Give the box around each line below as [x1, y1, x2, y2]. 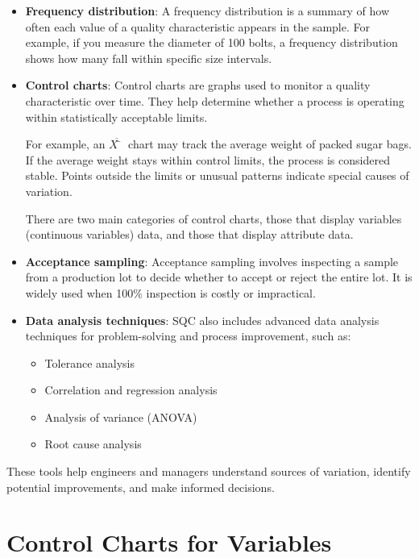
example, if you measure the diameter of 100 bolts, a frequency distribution [25, 34, 398, 51]
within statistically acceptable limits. [25, 108, 208, 125]
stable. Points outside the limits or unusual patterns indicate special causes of [25, 167, 409, 184]
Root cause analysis [44, 435, 142, 452]
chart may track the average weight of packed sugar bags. [128, 135, 412, 152]
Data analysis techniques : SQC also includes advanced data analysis [25, 311, 380, 328]
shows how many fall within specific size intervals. [25, 49, 272, 66]
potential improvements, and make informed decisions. [6, 478, 275, 495]
